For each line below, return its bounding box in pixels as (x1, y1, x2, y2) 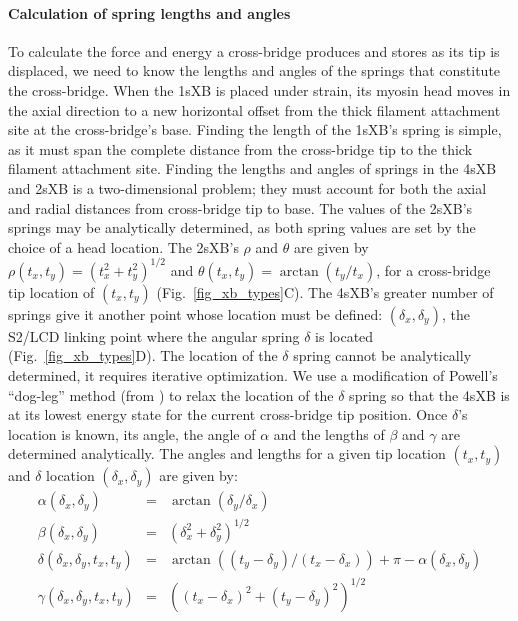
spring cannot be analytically (293, 345, 472, 366)
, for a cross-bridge (376, 259, 491, 280)
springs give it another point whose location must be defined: (8, 303, 383, 324)
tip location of (8, 281, 95, 302)
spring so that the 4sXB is (349, 384, 510, 405)
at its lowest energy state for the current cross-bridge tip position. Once (8, 404, 448, 425)
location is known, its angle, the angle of (8, 423, 256, 444)
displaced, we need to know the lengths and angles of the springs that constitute (8, 60, 501, 81)
